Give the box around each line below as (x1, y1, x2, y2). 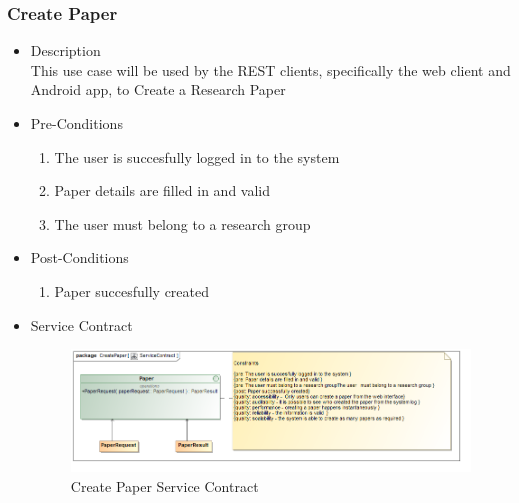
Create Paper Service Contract (70, 475, 259, 496)
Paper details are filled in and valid (54, 180, 271, 201)
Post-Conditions (30, 247, 129, 268)
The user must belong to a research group (54, 213, 311, 234)
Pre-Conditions (30, 113, 123, 133)
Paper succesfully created (54, 280, 210, 301)
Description (30, 40, 101, 61)
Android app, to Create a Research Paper (30, 79, 286, 100)
